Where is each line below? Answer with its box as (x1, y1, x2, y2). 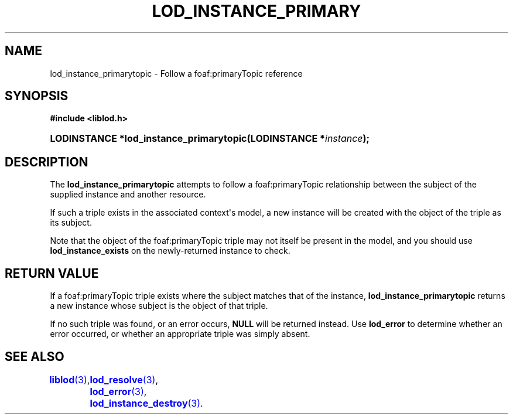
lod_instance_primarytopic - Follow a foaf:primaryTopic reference (50, 68, 303, 79)
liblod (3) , (49, 373, 90, 386)
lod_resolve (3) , (90, 373, 159, 386)
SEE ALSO (5, 349, 64, 364)
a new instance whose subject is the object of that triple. (50, 301, 268, 311)
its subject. (50, 217, 92, 228)
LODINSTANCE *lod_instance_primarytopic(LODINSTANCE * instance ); (50, 132, 370, 145)
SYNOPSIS (5, 88, 69, 104)
